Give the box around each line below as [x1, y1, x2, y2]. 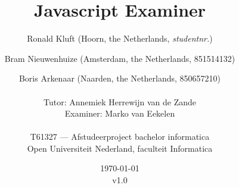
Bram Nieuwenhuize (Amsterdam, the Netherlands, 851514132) [4, 52, 235, 64]
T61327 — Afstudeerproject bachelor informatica [30, 130, 210, 143]
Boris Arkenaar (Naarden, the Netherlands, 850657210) [18, 72, 221, 84]
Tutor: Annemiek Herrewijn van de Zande [43, 95, 197, 108]
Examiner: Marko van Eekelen [64, 107, 175, 120]
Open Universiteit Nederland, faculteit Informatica [27, 142, 213, 154]
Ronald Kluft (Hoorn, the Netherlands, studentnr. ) [27, 32, 213, 45]
